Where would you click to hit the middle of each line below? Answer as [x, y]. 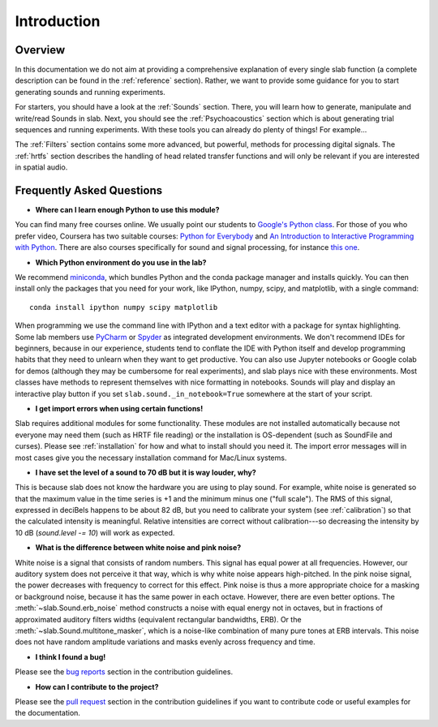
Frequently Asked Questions [89, 190]
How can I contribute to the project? [97, 686]
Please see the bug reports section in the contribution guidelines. [124, 672]
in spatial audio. [41, 167]
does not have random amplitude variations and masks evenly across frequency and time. [165, 642]
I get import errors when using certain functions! [119, 408]
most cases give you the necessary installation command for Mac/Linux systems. [151, 458]
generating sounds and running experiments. [90, 92]
